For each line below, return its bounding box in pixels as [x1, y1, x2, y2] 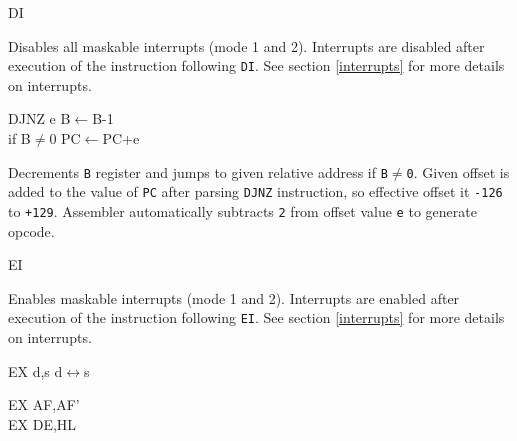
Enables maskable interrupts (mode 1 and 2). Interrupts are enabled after [8, 287, 460, 308]
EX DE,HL [8, 413, 77, 434]
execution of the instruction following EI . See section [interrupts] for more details [8, 307, 505, 328]
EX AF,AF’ [8, 394, 80, 415]
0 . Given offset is [406, 161, 510, 182]
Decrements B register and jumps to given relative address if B [8, 161, 388, 182]
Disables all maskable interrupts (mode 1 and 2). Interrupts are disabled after [8, 35, 485, 56]
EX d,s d [8, 360, 63, 381]
